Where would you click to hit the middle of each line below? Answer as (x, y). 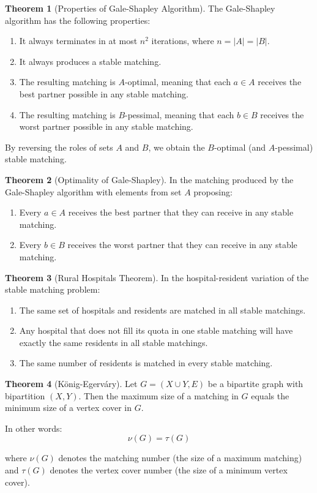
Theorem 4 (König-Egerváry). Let (71, 384)
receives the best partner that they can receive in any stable (181, 212)
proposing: (213, 191)
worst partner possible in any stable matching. (106, 126)
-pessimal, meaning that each (180, 114)
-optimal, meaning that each (177, 82)
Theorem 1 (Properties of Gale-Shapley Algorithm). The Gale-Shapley (140, 8)
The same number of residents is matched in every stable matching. (146, 363)
